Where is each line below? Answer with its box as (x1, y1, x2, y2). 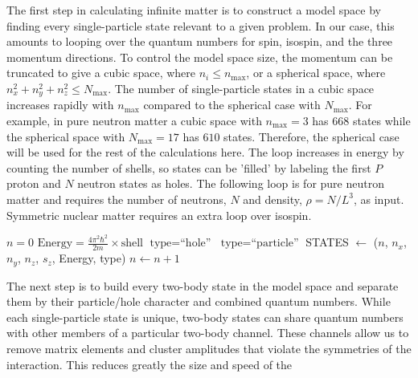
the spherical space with (6, 128, 125, 144)
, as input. (353, 190, 404, 207)
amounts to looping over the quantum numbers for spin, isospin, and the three (6, 33, 393, 50)
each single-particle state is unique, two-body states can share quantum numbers (6, 308, 404, 325)
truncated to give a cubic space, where (6, 64, 196, 81)
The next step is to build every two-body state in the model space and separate (6, 277, 399, 294)
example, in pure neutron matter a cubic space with (6, 112, 262, 129)
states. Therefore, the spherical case (223, 128, 400, 144)
